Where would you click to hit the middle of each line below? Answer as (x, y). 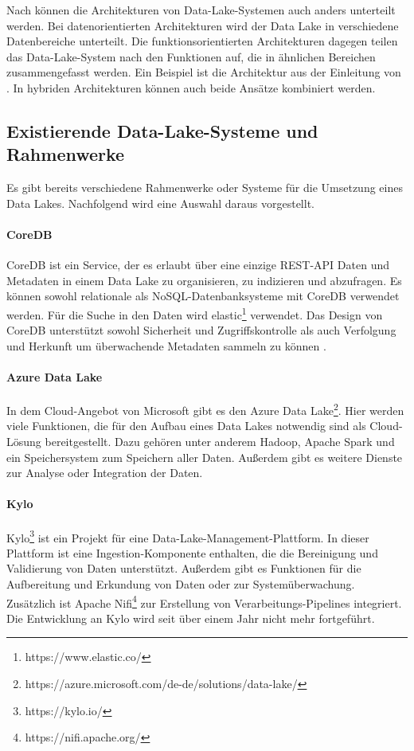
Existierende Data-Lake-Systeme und (162, 130)
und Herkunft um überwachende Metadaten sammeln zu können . (166, 345)
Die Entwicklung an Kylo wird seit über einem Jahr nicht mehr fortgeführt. (191, 618)
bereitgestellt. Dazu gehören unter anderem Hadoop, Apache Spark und (220, 441)
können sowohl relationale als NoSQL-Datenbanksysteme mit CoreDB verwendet (203, 296)
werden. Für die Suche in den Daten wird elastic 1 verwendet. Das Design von (195, 313)
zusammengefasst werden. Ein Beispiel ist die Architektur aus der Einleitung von (204, 72)
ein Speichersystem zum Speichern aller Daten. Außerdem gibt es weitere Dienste (205, 457)
